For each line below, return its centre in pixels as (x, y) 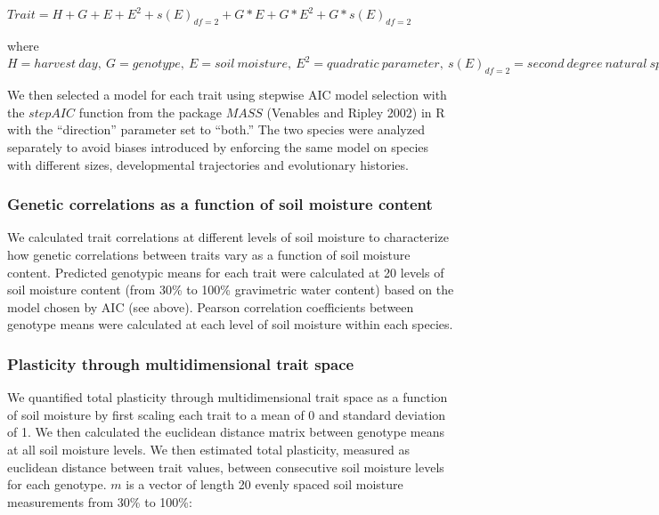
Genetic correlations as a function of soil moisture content (220, 204)
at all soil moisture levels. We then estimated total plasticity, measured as (209, 449)
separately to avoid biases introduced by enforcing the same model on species (218, 146)
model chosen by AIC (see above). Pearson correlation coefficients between (211, 306)
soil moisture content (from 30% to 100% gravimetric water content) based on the (231, 290)
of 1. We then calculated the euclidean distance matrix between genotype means (226, 432)
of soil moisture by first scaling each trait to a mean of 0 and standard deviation (227, 414)
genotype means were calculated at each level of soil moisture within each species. (230, 324)
